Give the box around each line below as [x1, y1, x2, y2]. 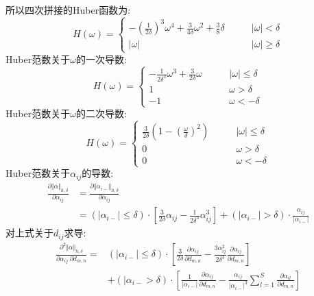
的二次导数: [75, 106, 127, 121]
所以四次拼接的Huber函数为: [5, 3, 131, 16]
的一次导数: [75, 51, 127, 66]
